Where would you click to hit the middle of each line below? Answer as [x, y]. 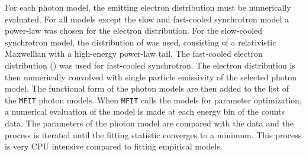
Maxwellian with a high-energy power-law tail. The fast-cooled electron [134, 53]
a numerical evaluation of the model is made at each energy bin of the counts [145, 111]
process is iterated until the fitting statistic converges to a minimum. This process [153, 134]
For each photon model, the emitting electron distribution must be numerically [148, 7]
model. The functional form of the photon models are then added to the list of [147, 88]
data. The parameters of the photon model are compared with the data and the [149, 123]
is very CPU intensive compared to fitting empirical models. [114, 146]
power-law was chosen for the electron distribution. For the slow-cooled [134, 30]
